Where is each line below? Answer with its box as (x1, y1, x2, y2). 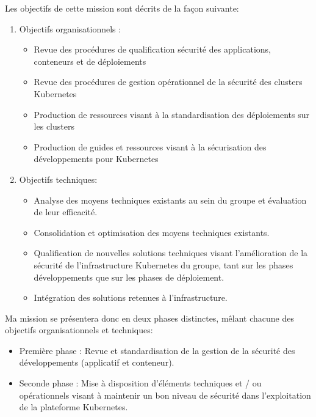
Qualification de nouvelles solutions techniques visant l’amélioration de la (34, 246, 308, 259)
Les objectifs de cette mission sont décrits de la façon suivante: (5, 2, 239, 14)
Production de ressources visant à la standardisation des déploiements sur (34, 108, 310, 120)
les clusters (34, 120, 74, 133)
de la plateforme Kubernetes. (19, 400, 128, 413)
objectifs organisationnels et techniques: (5, 323, 153, 336)
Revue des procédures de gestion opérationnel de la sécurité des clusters (34, 75, 303, 88)
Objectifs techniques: (19, 172, 98, 185)
